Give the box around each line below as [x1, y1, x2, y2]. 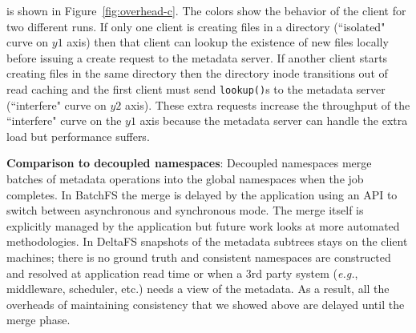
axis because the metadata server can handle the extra [139, 112, 408, 129]
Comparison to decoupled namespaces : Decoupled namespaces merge [6, 154, 372, 171]
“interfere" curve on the [6, 112, 122, 129]
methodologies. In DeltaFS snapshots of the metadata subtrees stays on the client [6, 233, 408, 250]
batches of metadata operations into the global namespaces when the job [6, 171, 364, 187]
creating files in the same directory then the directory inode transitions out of [6, 65, 388, 82]
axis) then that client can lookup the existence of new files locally [67, 34, 389, 50]
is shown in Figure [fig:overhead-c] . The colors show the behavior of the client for [6, 2, 406, 18]
